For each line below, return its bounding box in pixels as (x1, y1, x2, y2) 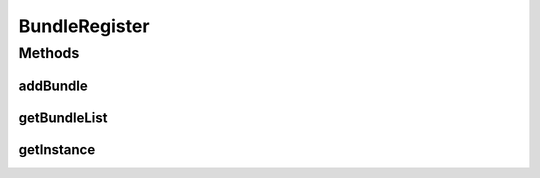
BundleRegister (18, 15, 150, 37)
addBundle (18, 77, 89, 94)
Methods (18, 44, 80, 62)
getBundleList (18, 109, 109, 126)
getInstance (18, 141, 96, 158)
